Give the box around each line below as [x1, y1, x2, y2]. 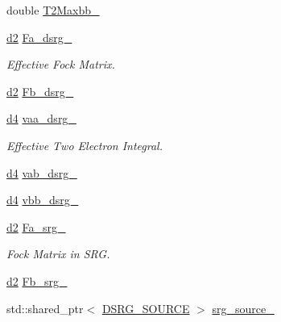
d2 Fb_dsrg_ [6, 82, 74, 99]
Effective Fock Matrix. [6, 56, 115, 73]
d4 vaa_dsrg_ [6, 110, 76, 127]
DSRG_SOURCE [101, 299, 190, 316]
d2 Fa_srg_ [6, 218, 66, 235]
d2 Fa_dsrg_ [6, 28, 72, 45]
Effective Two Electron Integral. [6, 136, 163, 153]
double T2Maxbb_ [6, 2, 100, 18]
